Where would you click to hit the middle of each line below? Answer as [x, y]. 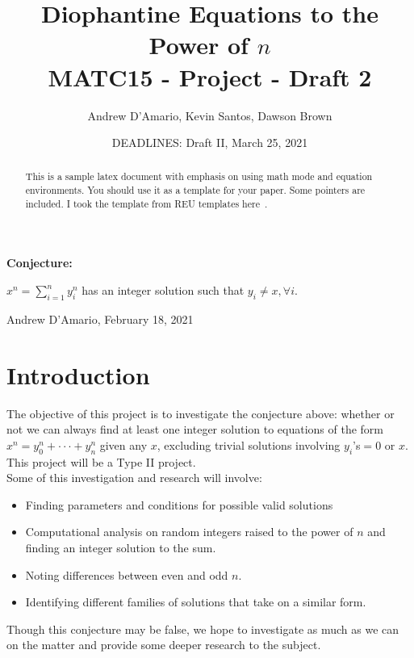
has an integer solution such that [163, 290]
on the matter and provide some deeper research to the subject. [164, 645]
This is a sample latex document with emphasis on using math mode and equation [199, 176]
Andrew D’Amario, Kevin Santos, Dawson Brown [210, 115]
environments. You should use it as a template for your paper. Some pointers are [195, 190]
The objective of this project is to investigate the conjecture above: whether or [201, 413]
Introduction [78, 374]
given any [123, 444]
